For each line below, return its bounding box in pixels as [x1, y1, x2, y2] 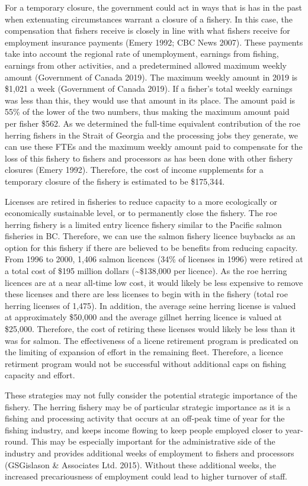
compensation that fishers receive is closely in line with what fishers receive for [5, 24, 290, 37]
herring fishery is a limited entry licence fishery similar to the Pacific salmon [5, 218, 282, 230]
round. [5, 435, 28, 448]
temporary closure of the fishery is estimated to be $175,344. [5, 175, 225, 187]
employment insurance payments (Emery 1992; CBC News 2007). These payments [5, 36, 303, 48]
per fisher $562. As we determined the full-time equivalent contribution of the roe [5, 117, 300, 129]
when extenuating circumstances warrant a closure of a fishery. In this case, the [5, 12, 293, 25]
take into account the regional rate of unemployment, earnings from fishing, [5, 47, 279, 60]
